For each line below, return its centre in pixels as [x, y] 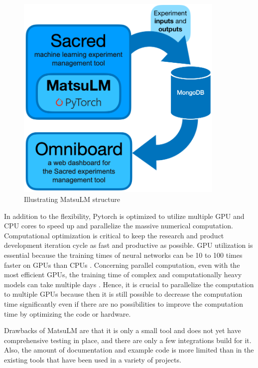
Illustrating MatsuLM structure [72, 199]
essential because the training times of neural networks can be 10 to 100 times [123, 255]
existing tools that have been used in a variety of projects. [93, 359]
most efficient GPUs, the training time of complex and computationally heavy [123, 275]
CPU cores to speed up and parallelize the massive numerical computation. [119, 226]
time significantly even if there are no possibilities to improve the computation [124, 304]
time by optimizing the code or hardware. [67, 313]
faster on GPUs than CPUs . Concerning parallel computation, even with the [122, 265]
